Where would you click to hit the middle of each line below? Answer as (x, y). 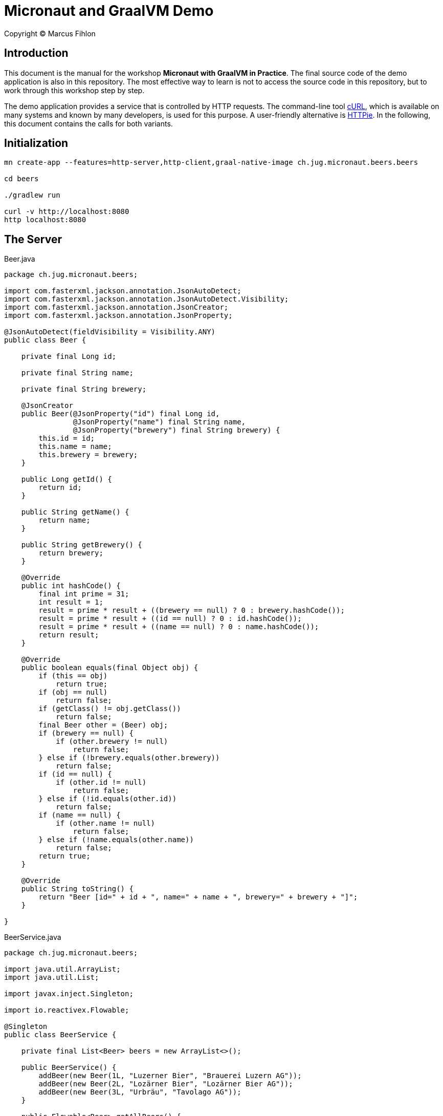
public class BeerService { (60, 1035)
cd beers (21, 179)
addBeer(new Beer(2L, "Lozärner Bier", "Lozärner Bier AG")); (166, 1084)
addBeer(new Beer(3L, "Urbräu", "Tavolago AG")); (140, 1092)
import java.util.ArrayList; (62, 969)
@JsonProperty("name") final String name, (159, 422)
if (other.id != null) (101, 782)
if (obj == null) (73, 692)
